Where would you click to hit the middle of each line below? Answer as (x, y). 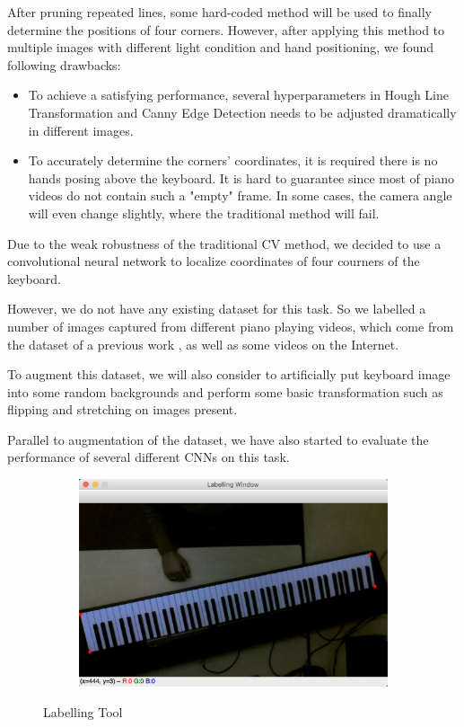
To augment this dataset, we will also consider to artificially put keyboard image (229, 374)
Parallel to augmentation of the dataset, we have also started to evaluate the (218, 439)
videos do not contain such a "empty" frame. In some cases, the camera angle (240, 195)
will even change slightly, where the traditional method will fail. (204, 213)
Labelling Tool (83, 711)
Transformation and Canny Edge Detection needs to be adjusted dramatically (242, 112)
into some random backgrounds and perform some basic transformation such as (225, 391)
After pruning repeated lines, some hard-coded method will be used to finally (219, 12)
